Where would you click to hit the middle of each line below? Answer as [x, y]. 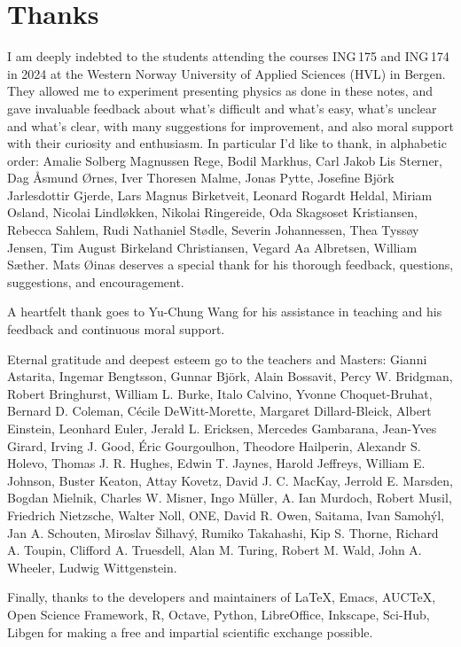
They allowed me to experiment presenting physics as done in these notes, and [220, 91]
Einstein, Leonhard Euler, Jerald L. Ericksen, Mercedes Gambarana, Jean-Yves [222, 428]
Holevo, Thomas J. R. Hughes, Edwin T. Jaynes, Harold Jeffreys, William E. [216, 463]
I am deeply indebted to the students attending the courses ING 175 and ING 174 [228, 56]
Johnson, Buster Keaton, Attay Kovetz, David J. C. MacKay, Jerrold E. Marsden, [230, 480]
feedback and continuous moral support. [116, 329]
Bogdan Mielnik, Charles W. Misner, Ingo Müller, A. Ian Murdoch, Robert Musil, [230, 498]
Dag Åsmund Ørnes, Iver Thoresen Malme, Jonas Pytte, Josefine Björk [201, 178]
